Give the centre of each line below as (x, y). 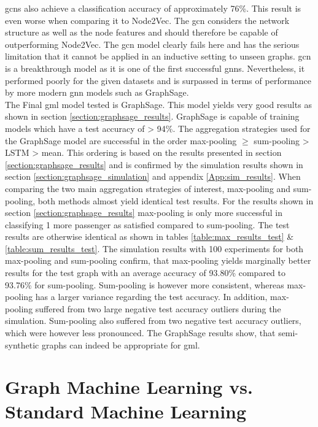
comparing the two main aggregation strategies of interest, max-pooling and (148, 188)
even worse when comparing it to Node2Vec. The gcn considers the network (147, 20)
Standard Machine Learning (126, 411)
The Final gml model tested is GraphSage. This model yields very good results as (158, 104)
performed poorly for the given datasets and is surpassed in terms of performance (158, 80)
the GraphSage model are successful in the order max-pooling (121, 140)
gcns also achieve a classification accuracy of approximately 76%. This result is (153, 8)
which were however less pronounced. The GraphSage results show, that (140, 333)
